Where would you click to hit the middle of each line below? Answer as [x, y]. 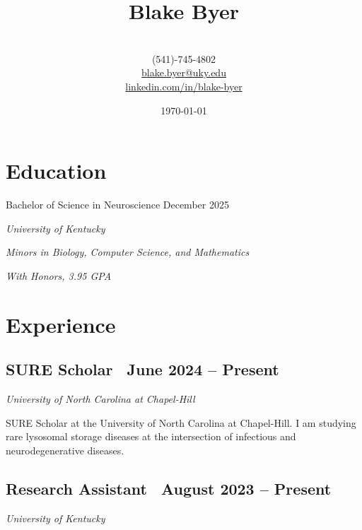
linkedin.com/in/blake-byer [184, 86]
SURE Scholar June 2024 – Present [142, 369]
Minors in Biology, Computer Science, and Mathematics [128, 252]
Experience [61, 324]
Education [56, 171]
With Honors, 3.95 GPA [59, 275]
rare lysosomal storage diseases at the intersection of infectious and [151, 436]
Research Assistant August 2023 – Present [169, 488]
